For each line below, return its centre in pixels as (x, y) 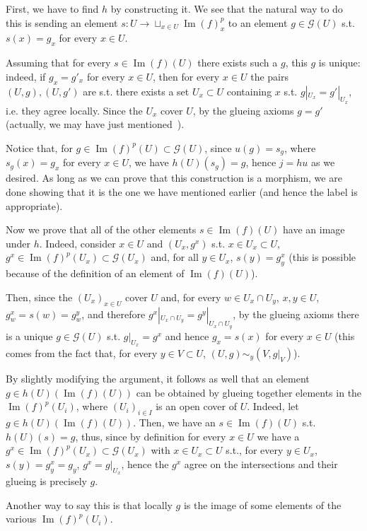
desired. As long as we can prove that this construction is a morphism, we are (174, 178)
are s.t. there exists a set (136, 91)
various (21, 519)
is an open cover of (197, 406)
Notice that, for (39, 147)
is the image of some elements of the (262, 504)
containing (249, 91)
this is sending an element (62, 22)
